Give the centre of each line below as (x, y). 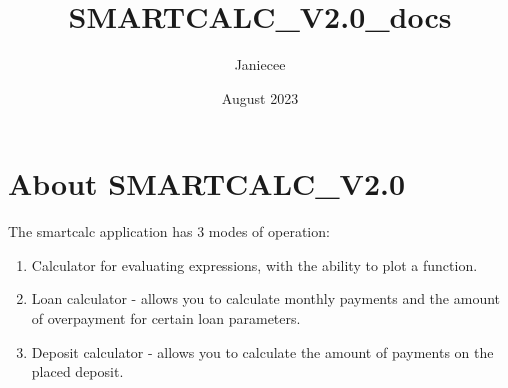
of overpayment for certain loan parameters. (166, 318)
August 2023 (260, 97)
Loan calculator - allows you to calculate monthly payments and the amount (265, 298)
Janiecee (260, 64)
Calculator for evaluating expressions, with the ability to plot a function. (254, 264)
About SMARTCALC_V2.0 (207, 183)
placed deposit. (77, 371)
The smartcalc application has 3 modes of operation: (169, 231)
